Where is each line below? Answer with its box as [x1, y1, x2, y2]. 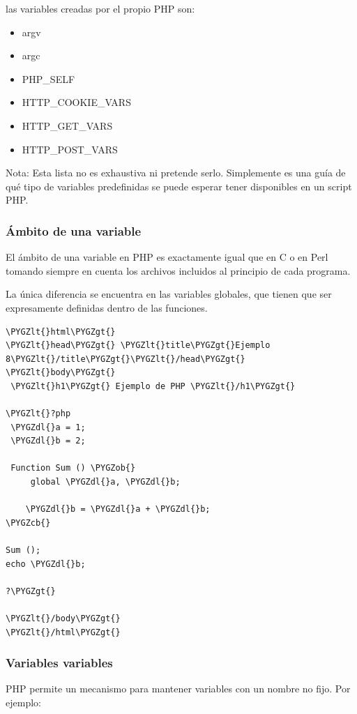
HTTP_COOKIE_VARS [22, 95, 131, 109]
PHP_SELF [22, 71, 75, 86]
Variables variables [6, 654, 113, 671]
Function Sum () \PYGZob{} [10, 463, 136, 473]
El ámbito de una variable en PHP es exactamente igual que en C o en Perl [6, 250, 328, 264]
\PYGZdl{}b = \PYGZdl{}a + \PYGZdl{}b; [25, 504, 211, 515]
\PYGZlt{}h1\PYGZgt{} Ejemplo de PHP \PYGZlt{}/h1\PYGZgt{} [10, 381, 296, 391]
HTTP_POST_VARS [22, 142, 118, 156]
